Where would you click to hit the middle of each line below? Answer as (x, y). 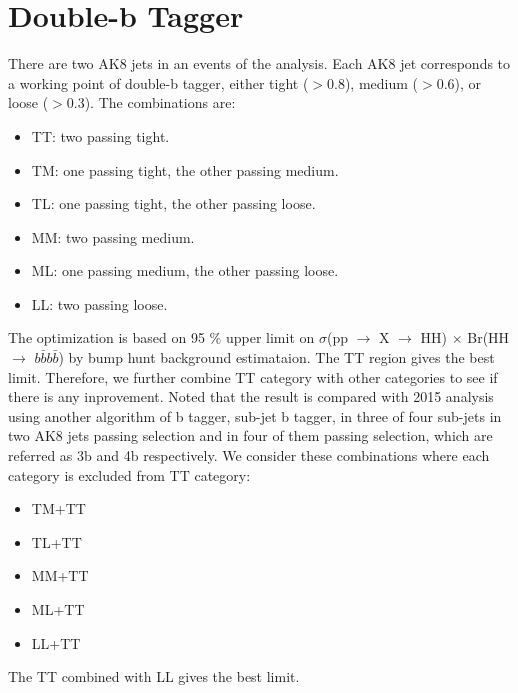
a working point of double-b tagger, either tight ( (158, 82)
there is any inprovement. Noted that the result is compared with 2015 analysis (251, 396)
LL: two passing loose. (99, 303)
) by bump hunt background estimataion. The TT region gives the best (276, 357)
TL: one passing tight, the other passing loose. (173, 203)
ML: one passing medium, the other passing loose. (185, 270)
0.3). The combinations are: (151, 102)
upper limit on (270, 337)
